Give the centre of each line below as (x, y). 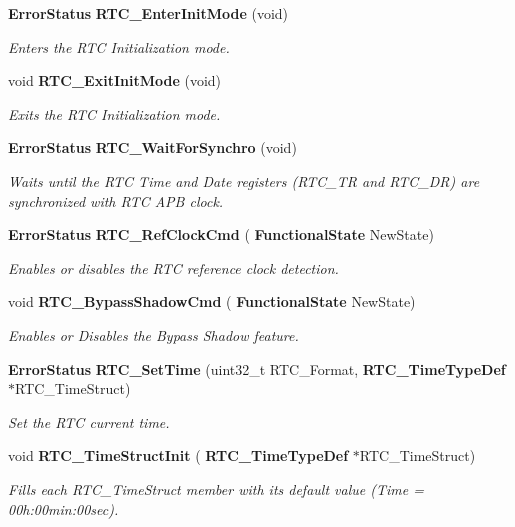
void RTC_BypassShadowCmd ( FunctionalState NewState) (212, 301)
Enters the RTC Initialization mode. (119, 46)
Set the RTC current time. (89, 421)
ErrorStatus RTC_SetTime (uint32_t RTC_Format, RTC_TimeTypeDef (257, 368)
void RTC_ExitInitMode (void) (115, 80)
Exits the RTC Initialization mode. (114, 113)
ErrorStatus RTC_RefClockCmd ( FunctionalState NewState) (221, 234)
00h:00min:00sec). (63, 508)
